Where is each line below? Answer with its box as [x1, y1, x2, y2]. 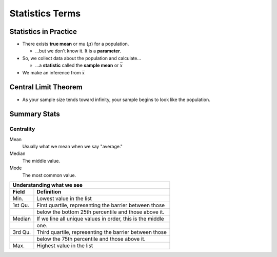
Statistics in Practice [9, 27, 77, 36]
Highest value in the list [36, 242, 93, 249]
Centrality [9, 126, 35, 133]
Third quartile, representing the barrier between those [36, 229, 167, 236]
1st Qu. [12, 202, 29, 209]
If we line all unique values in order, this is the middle [36, 215, 164, 223]
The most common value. [22, 172, 76, 178]
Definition [36, 188, 62, 195]
